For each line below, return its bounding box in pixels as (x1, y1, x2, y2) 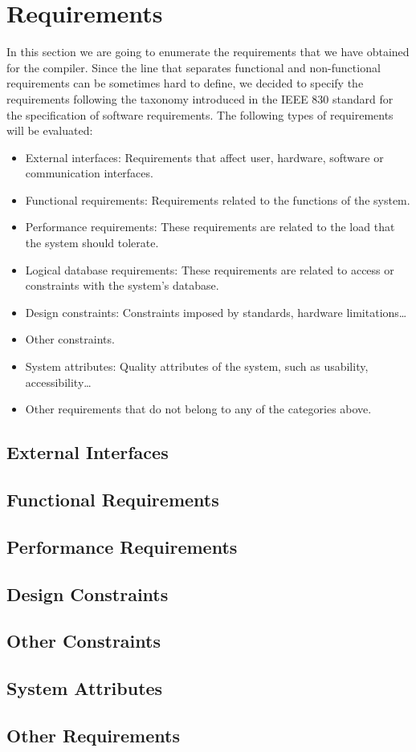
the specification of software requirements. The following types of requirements (6, 106, 394, 123)
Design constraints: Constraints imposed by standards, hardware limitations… (25, 303, 407, 320)
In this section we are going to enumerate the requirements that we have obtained (6, 43, 410, 60)
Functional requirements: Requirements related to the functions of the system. (25, 191, 410, 208)
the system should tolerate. (25, 234, 159, 251)
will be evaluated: (6, 122, 93, 139)
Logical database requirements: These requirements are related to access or (25, 261, 394, 278)
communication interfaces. (25, 165, 153, 181)
